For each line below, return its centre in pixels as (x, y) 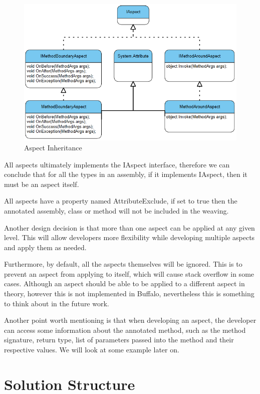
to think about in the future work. (57, 303)
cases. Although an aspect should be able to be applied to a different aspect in (124, 283)
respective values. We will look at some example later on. (92, 350)
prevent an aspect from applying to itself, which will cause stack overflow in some (129, 273)
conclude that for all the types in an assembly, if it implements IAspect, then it (126, 174)
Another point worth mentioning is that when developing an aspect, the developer (130, 320)
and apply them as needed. (45, 247)
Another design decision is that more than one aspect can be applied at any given (129, 227)
